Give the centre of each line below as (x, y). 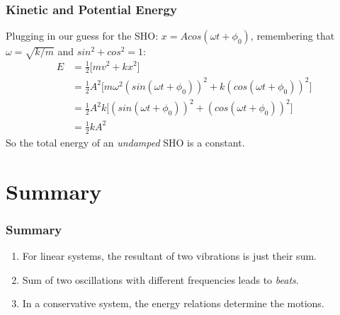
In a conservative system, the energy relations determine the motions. (173, 303)
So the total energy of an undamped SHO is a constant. (125, 142)
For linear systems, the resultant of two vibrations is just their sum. (169, 255)
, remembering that (293, 36)
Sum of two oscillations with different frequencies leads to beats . (160, 279)
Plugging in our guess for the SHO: (82, 36)
